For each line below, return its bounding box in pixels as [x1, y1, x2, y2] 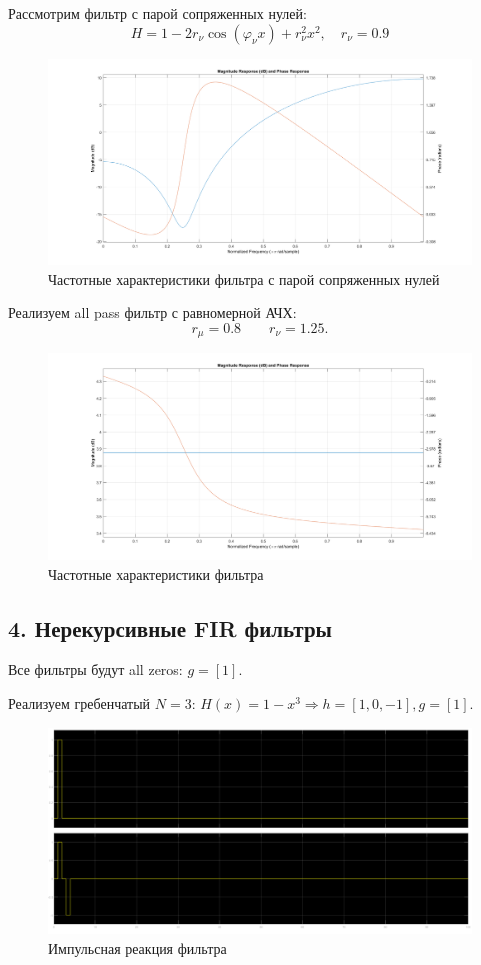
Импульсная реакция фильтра [48, 937, 227, 958]
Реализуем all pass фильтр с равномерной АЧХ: [8, 302, 297, 323]
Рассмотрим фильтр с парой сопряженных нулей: [8, 3, 307, 23]
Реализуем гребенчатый [8, 693, 151, 714]
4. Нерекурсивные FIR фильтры [8, 612, 332, 643]
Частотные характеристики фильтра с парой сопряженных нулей [48, 268, 440, 289]
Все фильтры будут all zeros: [8, 659, 183, 680]
